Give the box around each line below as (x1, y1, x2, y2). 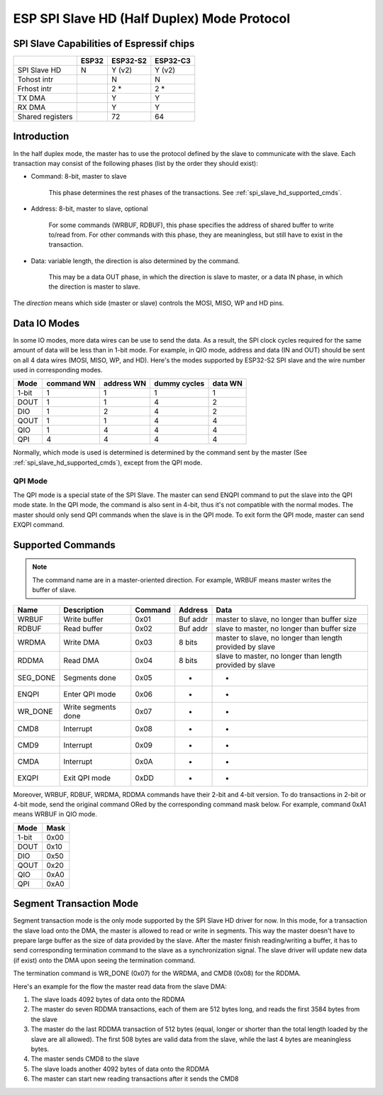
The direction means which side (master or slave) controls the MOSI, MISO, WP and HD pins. (13, 299, 284, 307)
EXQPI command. (13, 521, 65, 529)
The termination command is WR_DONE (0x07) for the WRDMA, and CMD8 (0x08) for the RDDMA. (13, 969, 301, 978)
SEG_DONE (17, 672, 56, 682)
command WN (46, 379, 96, 389)
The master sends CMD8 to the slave (30, 1055, 140, 1063)
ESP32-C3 (155, 56, 191, 66)
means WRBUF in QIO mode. (13, 810, 97, 818)
